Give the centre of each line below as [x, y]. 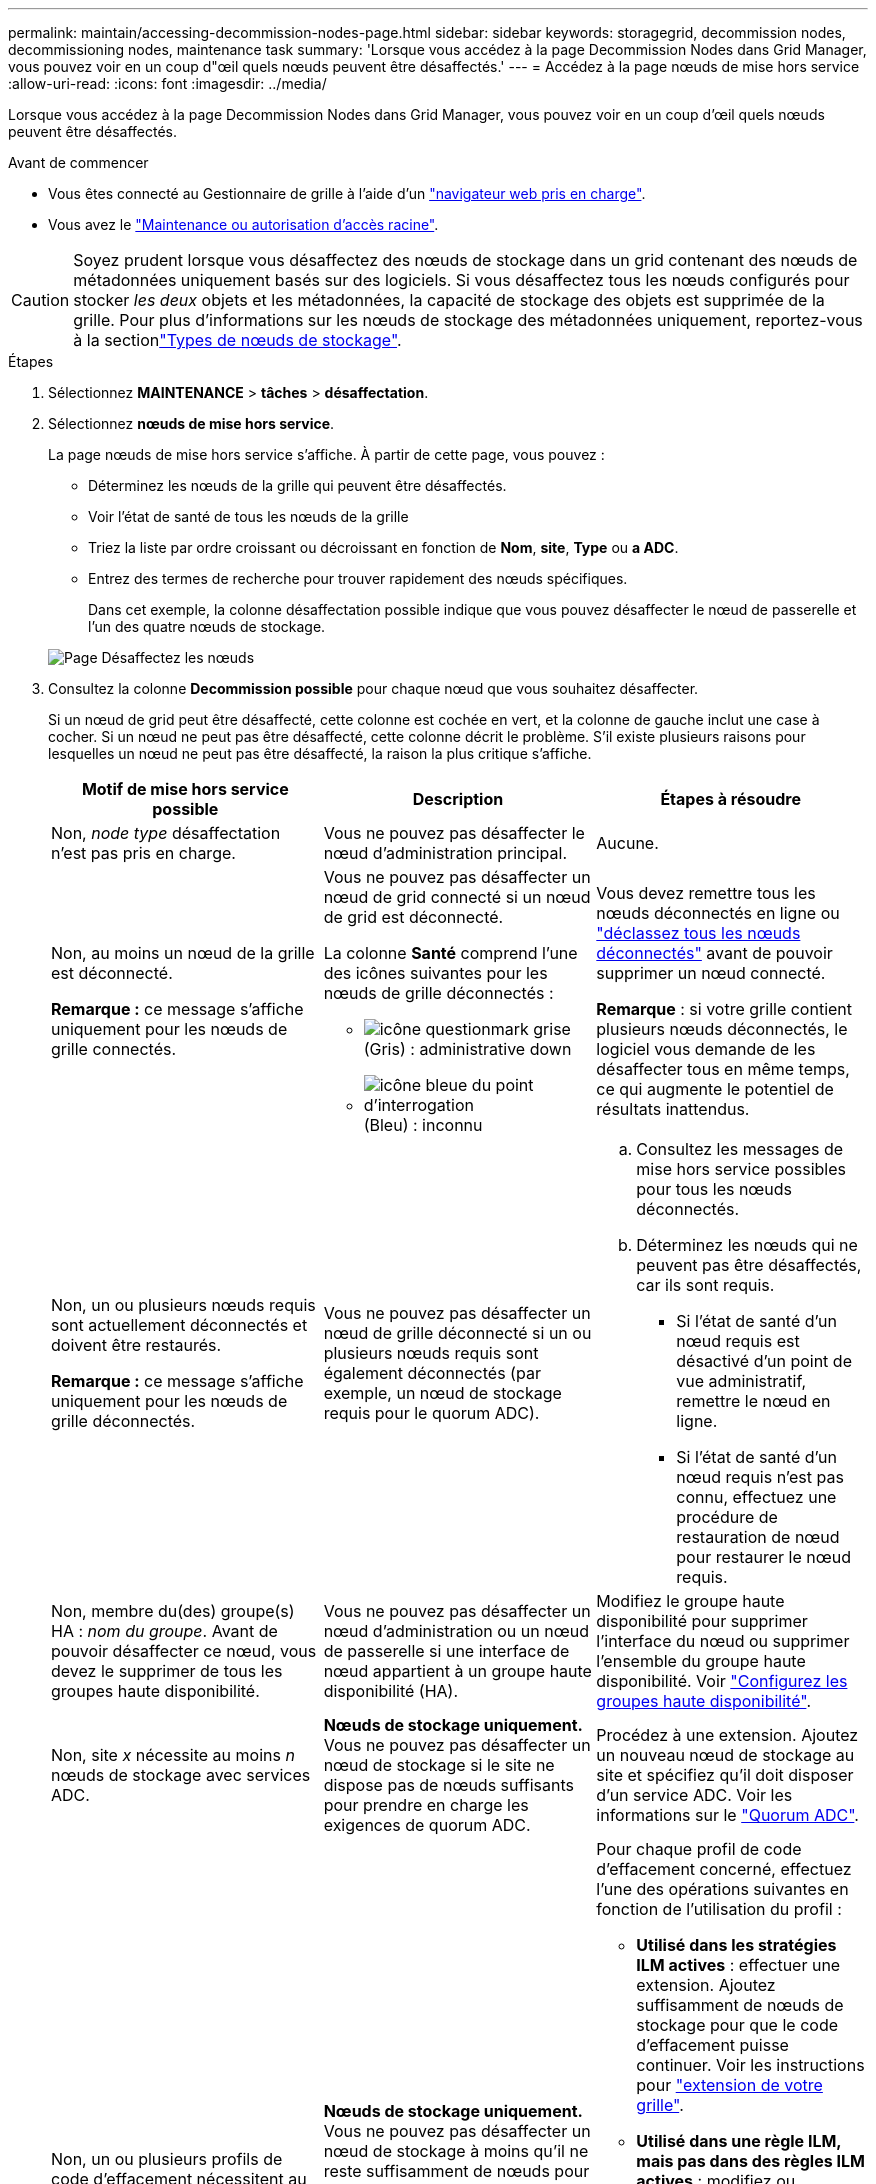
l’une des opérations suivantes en [722, 1889]
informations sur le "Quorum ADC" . [727, 1815]
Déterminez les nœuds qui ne [747, 1245]
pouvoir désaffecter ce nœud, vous [184, 1651]
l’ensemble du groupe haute [701, 1661]
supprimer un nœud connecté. [711, 973]
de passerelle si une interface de [446, 1651]
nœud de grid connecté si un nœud [457, 897]
